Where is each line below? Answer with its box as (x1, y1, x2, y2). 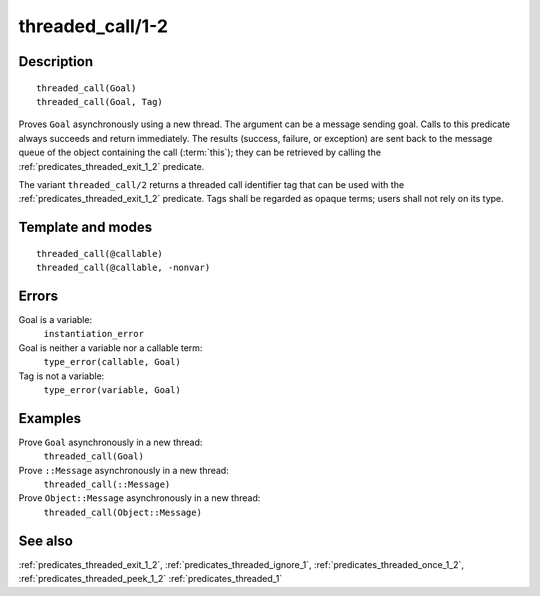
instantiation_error (43, 328, 145, 340)
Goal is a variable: (18, 314, 93, 325)
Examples (18, 410, 82, 427)
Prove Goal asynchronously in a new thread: (18, 436, 203, 448)
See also (18, 532, 74, 549)
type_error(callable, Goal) (43, 356, 182, 368)
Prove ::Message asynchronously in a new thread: (18, 464, 229, 476)
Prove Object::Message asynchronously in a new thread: (18, 492, 261, 504)
